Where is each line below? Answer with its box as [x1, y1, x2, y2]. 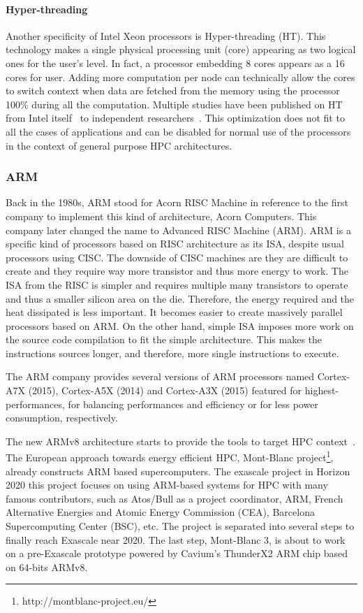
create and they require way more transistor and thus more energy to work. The [6, 264, 348, 278]
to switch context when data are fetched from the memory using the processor [6, 83, 340, 98]
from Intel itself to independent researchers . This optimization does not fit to [6, 110, 345, 125]
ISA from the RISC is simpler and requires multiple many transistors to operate [6, 277, 348, 291]
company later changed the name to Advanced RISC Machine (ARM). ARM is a [6, 222, 351, 237]
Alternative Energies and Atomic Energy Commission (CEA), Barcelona [6, 505, 315, 519]
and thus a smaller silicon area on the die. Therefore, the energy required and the [6, 291, 355, 305]
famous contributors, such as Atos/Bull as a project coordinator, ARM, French [6, 491, 343, 505]
